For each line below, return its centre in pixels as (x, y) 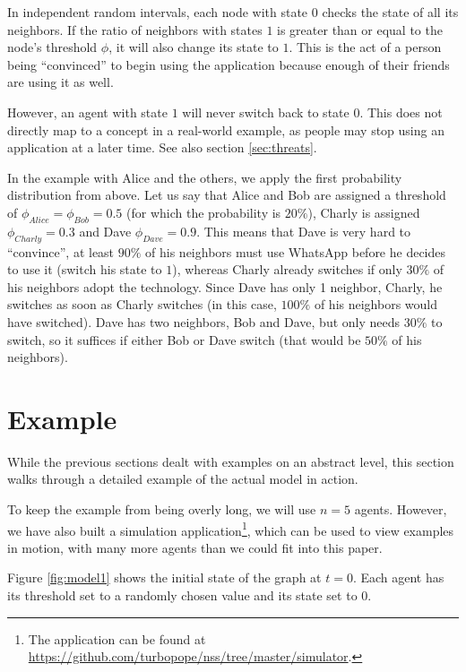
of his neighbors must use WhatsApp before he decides (296, 251)
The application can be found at (117, 638)
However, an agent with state (87, 112)
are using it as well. (60, 82)
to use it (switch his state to (85, 269)
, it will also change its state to (194, 47)
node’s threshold (52, 47)
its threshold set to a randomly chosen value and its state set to (182, 595)
